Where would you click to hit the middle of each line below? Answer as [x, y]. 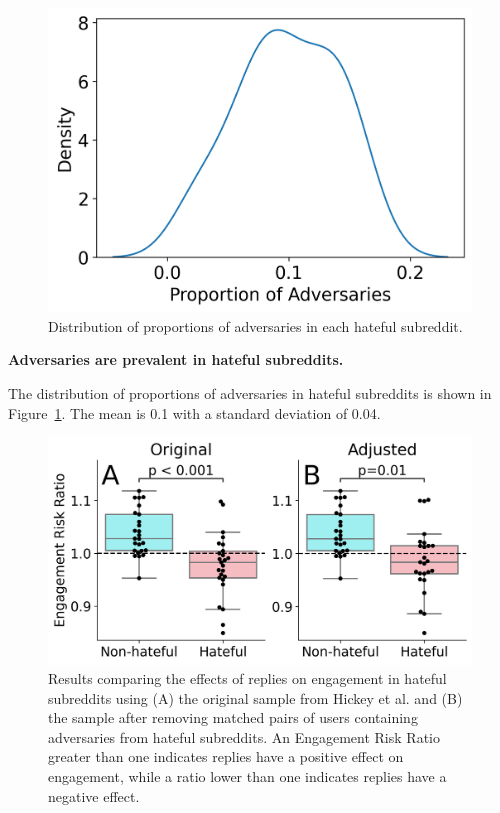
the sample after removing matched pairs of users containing [233, 717]
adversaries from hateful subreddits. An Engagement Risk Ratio [244, 736]
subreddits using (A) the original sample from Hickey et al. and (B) [255, 697]
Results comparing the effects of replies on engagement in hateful [247, 678]
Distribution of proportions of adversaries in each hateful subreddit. [255, 325]
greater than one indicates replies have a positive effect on [226, 756]
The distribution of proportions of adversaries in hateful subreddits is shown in [250, 393]
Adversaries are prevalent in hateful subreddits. [176, 359]
